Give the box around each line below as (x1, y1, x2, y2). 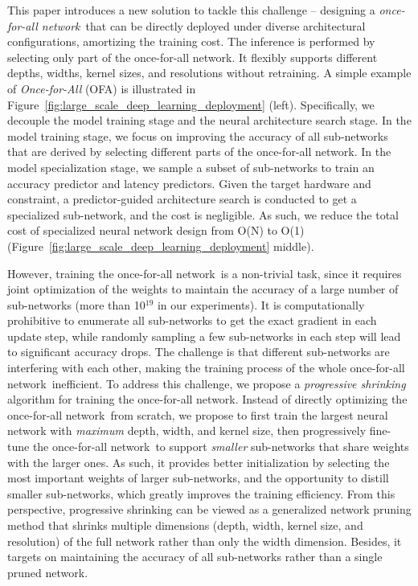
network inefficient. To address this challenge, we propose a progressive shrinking (7, 375, 406, 391)
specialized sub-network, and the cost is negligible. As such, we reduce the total (7, 206, 399, 223)
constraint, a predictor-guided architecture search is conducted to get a (7, 191, 357, 207)
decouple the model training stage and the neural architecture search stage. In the (7, 112, 412, 129)
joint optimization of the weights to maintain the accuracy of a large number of (7, 281, 399, 297)
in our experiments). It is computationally (157, 296, 365, 313)
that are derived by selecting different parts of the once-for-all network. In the (7, 143, 391, 160)
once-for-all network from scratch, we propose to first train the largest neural (7, 406, 388, 423)
